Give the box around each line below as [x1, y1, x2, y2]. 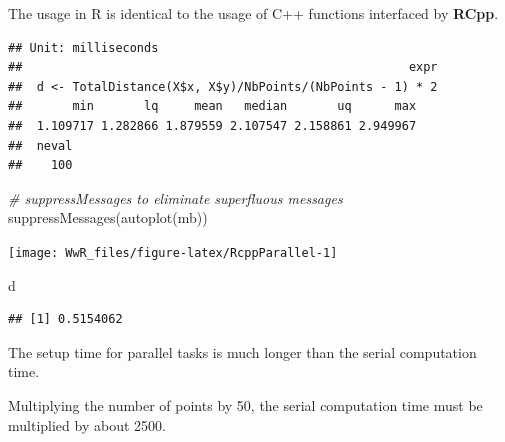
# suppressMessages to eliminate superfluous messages [8, 187, 343, 208]
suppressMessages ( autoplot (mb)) [8, 207, 208, 228]
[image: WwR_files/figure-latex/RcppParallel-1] [8, 245, 338, 260]
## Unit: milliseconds [8, 40, 159, 55]
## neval [8, 138, 73, 153]
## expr [8, 60, 438, 75]
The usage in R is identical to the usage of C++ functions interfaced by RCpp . [8, 3, 499, 23]
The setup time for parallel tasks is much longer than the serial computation [8, 341, 477, 362]
